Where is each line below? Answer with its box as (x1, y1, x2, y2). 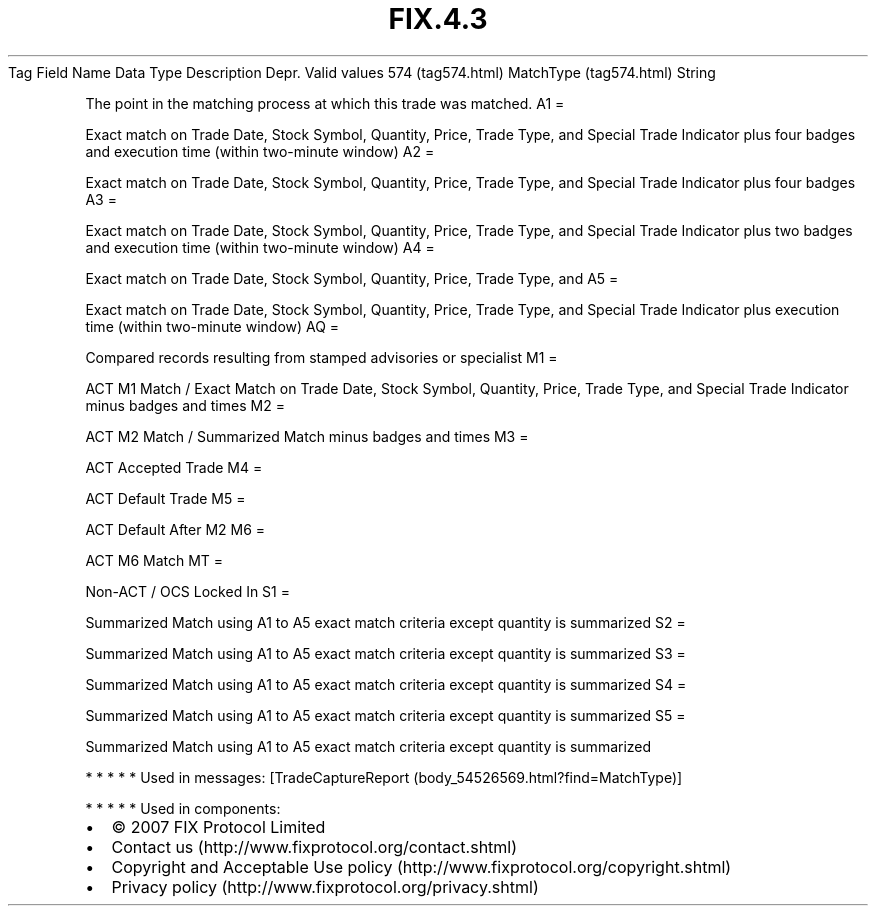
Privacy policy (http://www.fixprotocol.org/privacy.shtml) (111, 876, 539, 897)
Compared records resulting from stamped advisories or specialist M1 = (85, 348, 558, 366)
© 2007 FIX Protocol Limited (111, 816, 326, 837)
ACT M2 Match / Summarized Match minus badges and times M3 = (85, 427, 529, 445)
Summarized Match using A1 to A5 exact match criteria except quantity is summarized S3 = (85, 644, 686, 662)
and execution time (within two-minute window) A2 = (85, 142, 435, 160)
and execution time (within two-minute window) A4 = (85, 238, 435, 256)
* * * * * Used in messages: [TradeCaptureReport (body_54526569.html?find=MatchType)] (85, 768, 683, 786)
